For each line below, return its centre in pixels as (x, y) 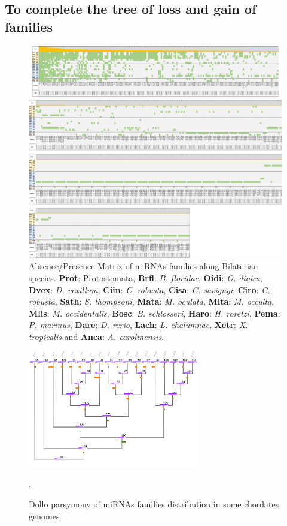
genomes (44, 516)
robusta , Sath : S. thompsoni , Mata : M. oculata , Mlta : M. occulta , (152, 301)
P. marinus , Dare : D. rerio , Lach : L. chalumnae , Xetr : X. (138, 325)
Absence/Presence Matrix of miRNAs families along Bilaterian (143, 266)
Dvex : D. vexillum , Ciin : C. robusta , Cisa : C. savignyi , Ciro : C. (149, 289)
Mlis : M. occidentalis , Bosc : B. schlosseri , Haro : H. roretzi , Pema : (155, 313)
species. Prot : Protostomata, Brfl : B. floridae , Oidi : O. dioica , (146, 277)
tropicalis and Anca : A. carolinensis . (97, 336)
